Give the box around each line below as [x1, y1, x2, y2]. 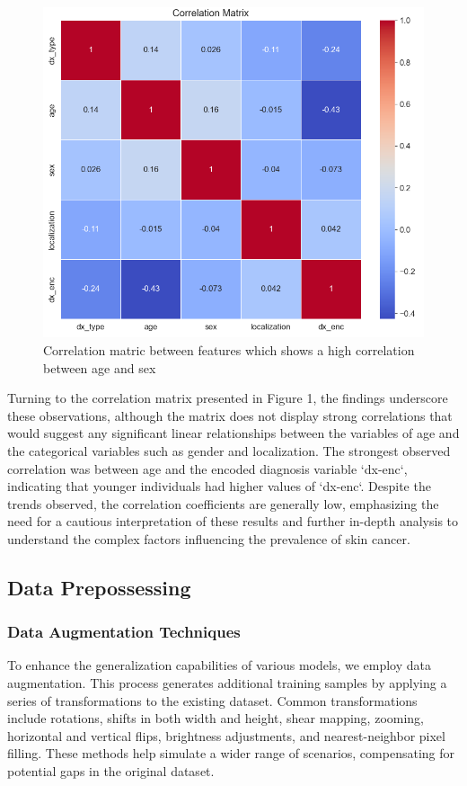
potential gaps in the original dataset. [7, 762, 215, 781]
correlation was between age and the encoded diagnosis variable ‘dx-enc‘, [7, 459, 408, 478]
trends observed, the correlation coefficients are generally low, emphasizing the [7, 494, 439, 513]
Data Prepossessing [7, 573, 191, 601]
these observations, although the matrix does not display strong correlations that [7, 406, 453, 424]
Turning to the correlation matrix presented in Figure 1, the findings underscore [7, 389, 448, 407]
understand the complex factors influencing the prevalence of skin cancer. [7, 529, 410, 548]
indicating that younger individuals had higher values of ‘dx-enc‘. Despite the [7, 477, 431, 496]
